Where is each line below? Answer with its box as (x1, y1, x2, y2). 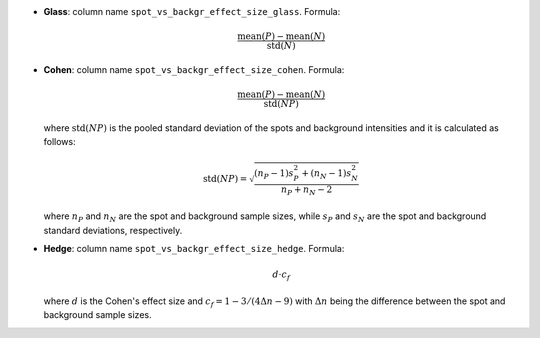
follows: (43, 136, 76, 148)
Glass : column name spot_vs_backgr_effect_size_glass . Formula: (43, 6, 341, 17)
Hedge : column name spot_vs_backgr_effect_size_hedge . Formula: (43, 243, 345, 255)
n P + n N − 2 (280, 183, 333, 197)
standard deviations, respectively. (43, 224, 183, 236)
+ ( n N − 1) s (301, 168, 352, 181)
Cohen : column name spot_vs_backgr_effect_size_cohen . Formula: (43, 63, 345, 75)
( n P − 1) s (253, 168, 294, 181)
